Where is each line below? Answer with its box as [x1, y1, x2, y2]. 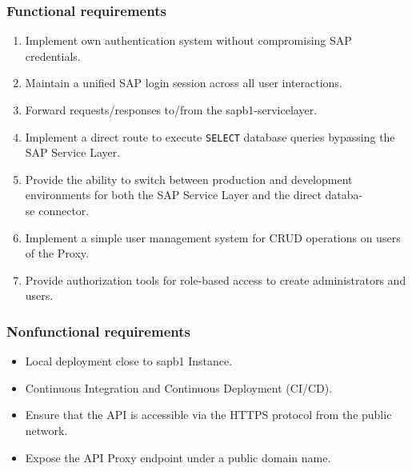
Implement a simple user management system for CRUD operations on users [25, 229, 401, 245]
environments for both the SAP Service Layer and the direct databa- [25, 186, 363, 203]
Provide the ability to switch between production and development [25, 170, 353, 187]
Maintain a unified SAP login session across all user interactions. [25, 74, 342, 91]
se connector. [25, 202, 90, 219]
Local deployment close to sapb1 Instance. [25, 353, 233, 369]
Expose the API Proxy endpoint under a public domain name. [25, 449, 331, 465]
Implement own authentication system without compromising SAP [25, 32, 352, 49]
